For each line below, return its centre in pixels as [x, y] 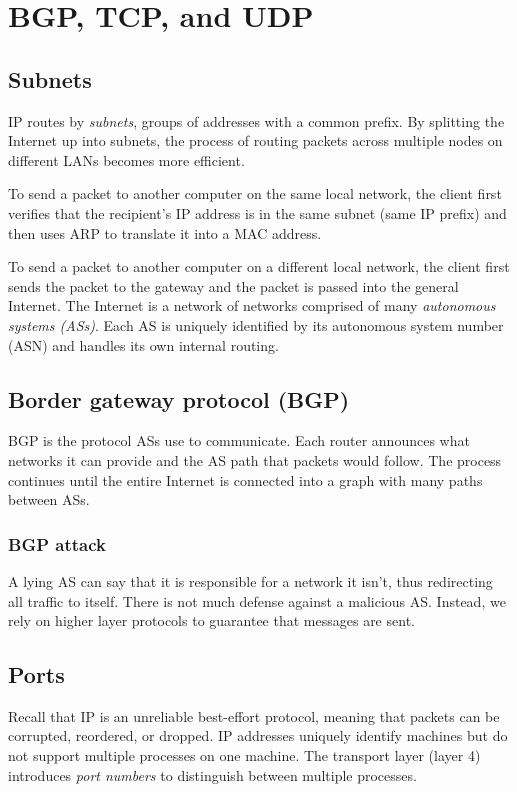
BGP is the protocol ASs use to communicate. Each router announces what [239, 440]
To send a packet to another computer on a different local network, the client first [259, 266]
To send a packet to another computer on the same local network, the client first [255, 193]
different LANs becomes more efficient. [126, 159]
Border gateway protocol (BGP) [179, 398]
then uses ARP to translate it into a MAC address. [165, 232]
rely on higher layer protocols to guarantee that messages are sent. [211, 620]
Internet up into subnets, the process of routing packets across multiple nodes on [255, 140]
